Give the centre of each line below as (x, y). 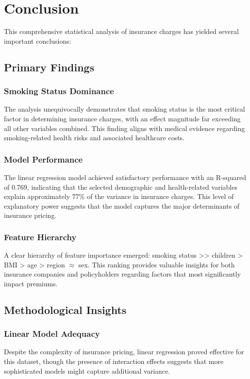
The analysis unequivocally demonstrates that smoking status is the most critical (125, 109)
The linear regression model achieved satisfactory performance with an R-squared (125, 177)
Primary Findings (49, 67)
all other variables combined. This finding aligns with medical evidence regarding (125, 128)
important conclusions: (38, 41)
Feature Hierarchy (40, 237)
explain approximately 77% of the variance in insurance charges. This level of (119, 196)
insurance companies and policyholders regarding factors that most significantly (122, 274)
